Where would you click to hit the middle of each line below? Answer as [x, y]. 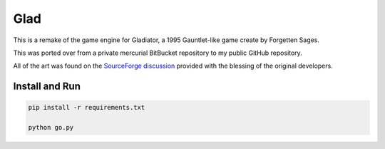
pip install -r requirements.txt [87, 108]
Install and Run [47, 87]
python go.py [51, 128]
